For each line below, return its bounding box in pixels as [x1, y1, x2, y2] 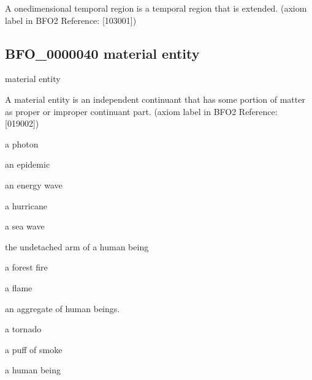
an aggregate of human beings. [5, 302, 120, 315]
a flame [5, 281, 32, 294]
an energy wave [5, 178, 63, 191]
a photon [5, 137, 39, 150]
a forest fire [5, 261, 48, 274]
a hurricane [5, 199, 47, 212]
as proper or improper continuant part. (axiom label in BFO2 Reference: [5, 105, 278, 117]
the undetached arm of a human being [5, 240, 149, 253]
